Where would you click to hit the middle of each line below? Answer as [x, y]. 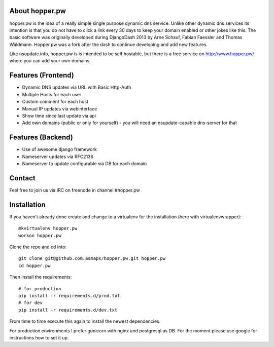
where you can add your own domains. [50, 61]
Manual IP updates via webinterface [60, 108]
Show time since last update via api [59, 115]
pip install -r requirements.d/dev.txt [68, 310]
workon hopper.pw [40, 235]
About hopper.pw [38, 11]
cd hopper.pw [35, 265]
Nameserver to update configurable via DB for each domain [84, 164]
